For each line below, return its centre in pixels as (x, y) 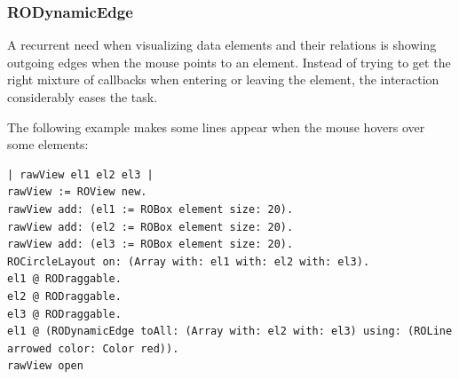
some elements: (48, 144)
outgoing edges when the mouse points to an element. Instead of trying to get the (229, 62)
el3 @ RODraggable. (64, 314)
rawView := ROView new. (77, 192)
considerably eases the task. (83, 97)
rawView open (45, 366)
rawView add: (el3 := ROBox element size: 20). (150, 245)
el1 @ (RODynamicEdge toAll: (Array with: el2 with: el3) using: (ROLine (230, 332)
